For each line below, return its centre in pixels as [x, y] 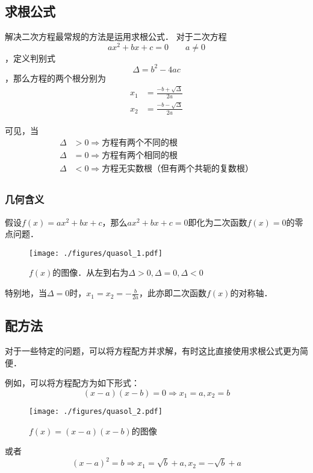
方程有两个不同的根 [140, 143]
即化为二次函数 [218, 222]
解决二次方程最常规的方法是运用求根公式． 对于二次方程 [116, 37]
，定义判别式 [30, 58]
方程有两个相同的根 [140, 156]
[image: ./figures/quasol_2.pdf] [96, 411]
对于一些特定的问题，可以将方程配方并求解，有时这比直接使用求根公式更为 [152, 351]
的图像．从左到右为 [91, 272]
